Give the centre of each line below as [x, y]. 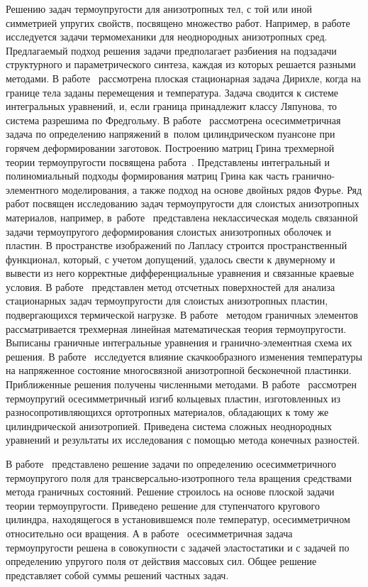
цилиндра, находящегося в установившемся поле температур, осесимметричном [178, 519]
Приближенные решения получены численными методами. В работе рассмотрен [181, 384]
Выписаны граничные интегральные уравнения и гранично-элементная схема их [179, 342]
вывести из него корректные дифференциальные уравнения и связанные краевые [180, 273]
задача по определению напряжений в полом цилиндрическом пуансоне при [171, 134]
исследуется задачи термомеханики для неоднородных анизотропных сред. [167, 37]
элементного [32, 189]
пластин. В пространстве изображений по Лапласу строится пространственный [177, 245]
